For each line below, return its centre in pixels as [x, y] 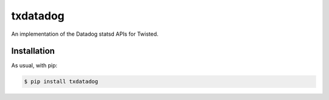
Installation [33, 51]
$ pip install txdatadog [61, 82]
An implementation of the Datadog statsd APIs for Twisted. [85, 34]
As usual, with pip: [34, 65]
